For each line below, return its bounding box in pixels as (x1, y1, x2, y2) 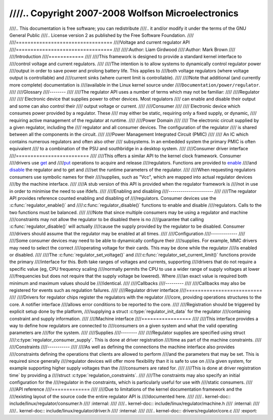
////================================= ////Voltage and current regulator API (9, 39, 190, 46)
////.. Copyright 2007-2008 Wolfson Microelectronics (9, 8, 239, 19)
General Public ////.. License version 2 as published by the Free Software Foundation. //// (9, 32, 194, 38)
